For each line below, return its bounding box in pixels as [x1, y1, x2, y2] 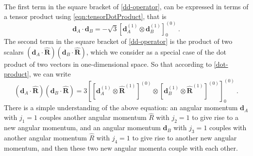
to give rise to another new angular [132, 133, 237, 143]
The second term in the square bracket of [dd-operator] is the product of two [4, 36, 233, 46]
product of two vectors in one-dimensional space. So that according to [4, 59, 212, 69]
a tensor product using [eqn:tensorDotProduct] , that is [4, 11, 167, 21]
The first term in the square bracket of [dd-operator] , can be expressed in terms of [4, 1, 249, 11]
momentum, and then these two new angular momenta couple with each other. [4, 142, 238, 153]
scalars [4, 47, 24, 57]
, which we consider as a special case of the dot [86, 47, 226, 57]
